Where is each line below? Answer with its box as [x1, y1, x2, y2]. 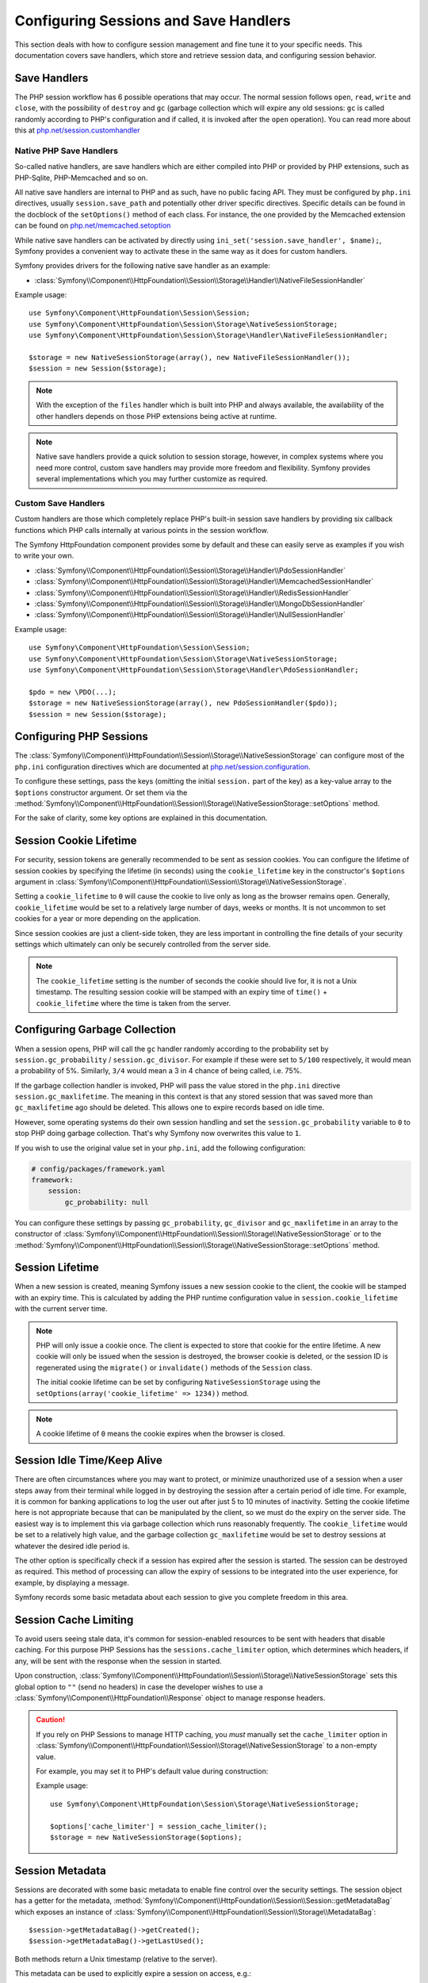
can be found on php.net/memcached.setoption [14, 221, 171, 230]
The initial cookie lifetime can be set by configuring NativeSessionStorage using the [36, 1377, 321, 1387]
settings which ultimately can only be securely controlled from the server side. [14, 940, 271, 949]
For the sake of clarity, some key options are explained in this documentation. [14, 813, 268, 823]
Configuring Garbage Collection [14, 1023, 176, 1037]
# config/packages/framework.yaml [31, 1164, 166, 1173]
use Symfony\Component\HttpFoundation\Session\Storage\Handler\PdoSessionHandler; [29, 665, 359, 674]
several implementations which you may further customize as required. [36, 474, 269, 484]
